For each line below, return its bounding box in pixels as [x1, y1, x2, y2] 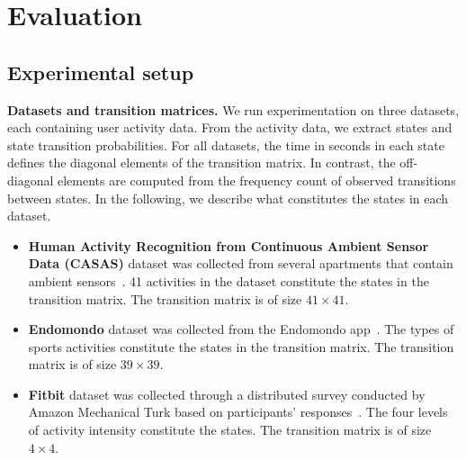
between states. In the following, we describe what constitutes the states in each [7, 188, 449, 207]
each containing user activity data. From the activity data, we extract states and [7, 118, 453, 137]
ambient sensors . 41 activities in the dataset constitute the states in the [28, 271, 429, 290]
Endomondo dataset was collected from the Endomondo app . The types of [28, 320, 454, 338]
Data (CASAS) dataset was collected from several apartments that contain [28, 254, 453, 273]
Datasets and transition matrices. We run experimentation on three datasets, [7, 100, 460, 119]
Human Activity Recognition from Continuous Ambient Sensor [28, 236, 429, 255]
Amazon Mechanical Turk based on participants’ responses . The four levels [28, 402, 448, 421]
